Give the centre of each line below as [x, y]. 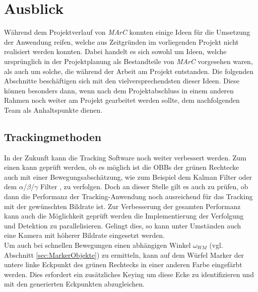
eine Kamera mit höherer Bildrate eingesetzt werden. [84, 235]
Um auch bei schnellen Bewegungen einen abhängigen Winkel [97, 245]
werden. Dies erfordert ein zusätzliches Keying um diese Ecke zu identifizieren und [129, 274]
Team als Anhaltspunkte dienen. [53, 109]
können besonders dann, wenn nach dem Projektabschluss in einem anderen [119, 90]
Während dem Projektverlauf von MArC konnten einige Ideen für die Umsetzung [127, 32]
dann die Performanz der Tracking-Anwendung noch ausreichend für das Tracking [129, 196]
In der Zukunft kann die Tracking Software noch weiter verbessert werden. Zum [125, 157]
